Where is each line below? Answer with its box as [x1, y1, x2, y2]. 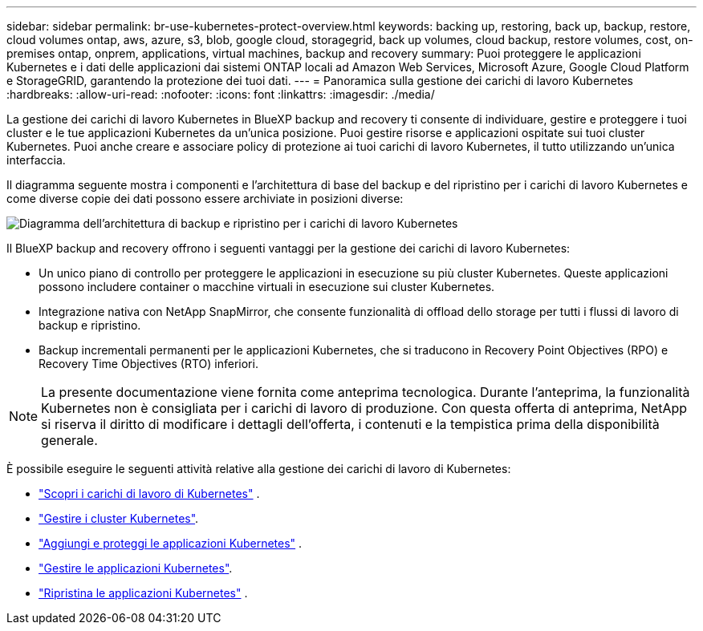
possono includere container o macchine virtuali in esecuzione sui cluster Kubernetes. [39, 280, 495, 293]
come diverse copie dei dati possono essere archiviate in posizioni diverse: [6, 192, 404, 205]
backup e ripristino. [39, 318, 141, 332]
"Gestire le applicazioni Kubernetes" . [39, 561, 233, 575]
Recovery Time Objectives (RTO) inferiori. [39, 357, 258, 370]
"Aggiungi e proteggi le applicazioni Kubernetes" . [39, 536, 303, 550]
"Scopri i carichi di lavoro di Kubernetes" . [39, 487, 260, 500]
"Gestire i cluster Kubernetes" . [39, 512, 199, 525]
